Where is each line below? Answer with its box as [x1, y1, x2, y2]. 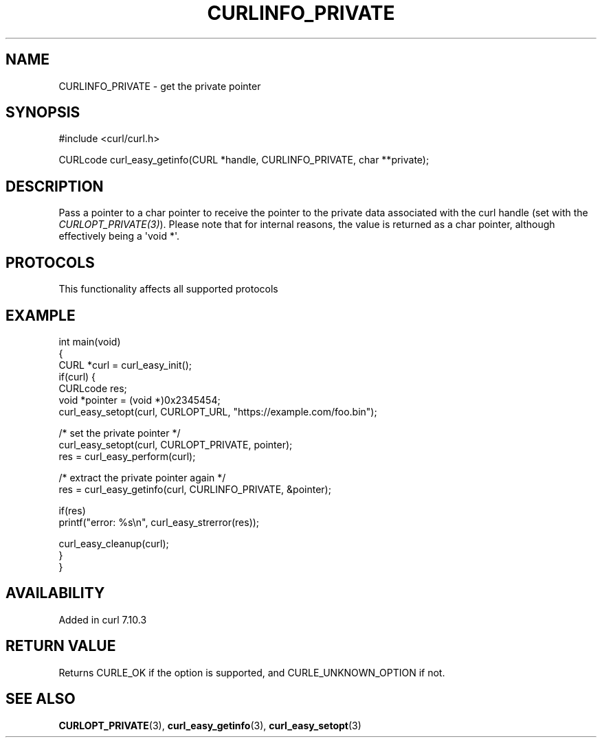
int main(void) [58, 335, 121, 347]
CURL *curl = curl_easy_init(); [58, 358, 192, 371]
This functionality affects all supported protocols [58, 283, 278, 295]
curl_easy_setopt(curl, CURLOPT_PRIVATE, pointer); [58, 438, 293, 450]
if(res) [58, 504, 86, 516]
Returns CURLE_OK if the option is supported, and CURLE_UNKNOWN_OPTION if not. [58, 666, 445, 678]
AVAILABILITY [5, 584, 105, 602]
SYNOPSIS [5, 104, 80, 122]
